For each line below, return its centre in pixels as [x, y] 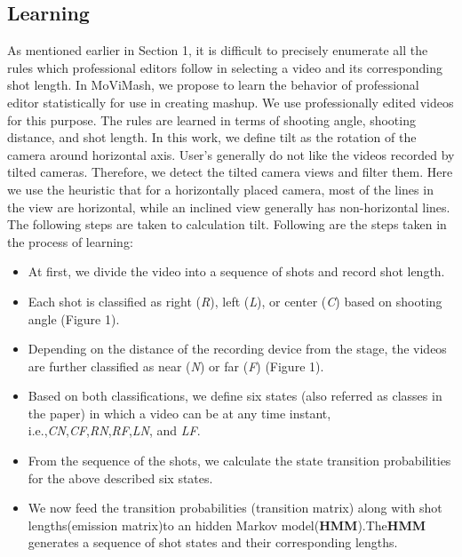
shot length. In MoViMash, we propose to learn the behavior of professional [213, 85]
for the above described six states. [120, 477]
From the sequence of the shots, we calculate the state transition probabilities [239, 461]
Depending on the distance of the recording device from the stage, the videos [237, 349]
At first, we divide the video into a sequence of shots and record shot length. [236, 271]
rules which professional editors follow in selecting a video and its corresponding [225, 67]
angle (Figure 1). [74, 318]
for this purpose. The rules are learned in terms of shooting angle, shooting [211, 119]
